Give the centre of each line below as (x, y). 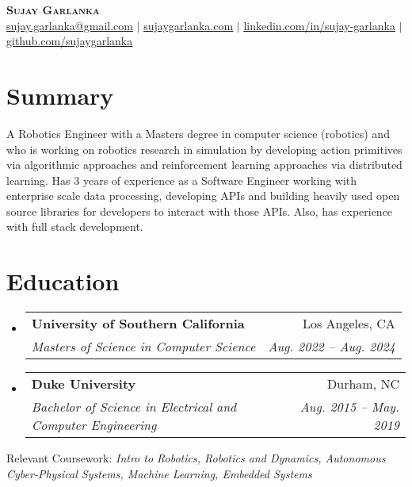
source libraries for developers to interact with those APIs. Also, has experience (200, 211)
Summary (60, 95)
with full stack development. (75, 226)
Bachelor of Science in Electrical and (134, 407)
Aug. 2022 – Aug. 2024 (332, 347)
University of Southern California (138, 324)
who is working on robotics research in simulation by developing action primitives (204, 149)
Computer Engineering (94, 425)
